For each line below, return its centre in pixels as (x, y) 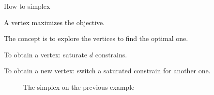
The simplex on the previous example (79, 87)
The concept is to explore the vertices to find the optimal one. (96, 38)
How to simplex (27, 6)
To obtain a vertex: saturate (46, 54)
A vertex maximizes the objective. (54, 22)
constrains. (111, 54)
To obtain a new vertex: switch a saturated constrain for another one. (107, 71)
